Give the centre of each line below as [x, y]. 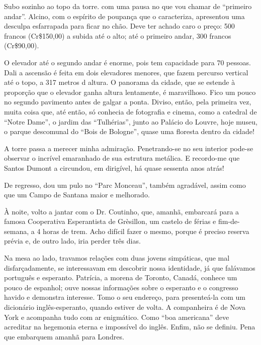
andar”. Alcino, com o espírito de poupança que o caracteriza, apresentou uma [124, 16]
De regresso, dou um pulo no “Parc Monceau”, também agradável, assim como [125, 185]
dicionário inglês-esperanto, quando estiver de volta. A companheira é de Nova [125, 307]
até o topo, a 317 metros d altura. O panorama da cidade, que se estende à [120, 82]
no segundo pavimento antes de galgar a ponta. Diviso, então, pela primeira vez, [128, 102]
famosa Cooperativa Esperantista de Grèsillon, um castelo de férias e [110, 221]
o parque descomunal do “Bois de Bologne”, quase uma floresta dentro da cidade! [129, 131]
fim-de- [229, 221]
